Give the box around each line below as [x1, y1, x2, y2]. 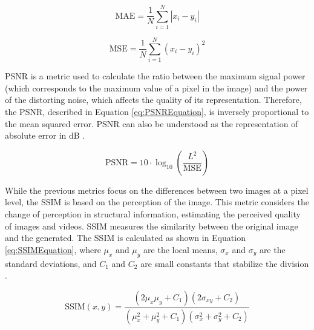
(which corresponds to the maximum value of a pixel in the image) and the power [5, 81, 308, 94]
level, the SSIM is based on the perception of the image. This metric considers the [5, 196, 309, 208]
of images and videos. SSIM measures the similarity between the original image [5, 219, 298, 232]
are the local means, [143, 243, 218, 256]
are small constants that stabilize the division [140, 257, 309, 269]
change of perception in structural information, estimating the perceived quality [5, 208, 301, 220]
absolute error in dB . [5, 129, 85, 142]
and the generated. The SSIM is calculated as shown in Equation [5, 231, 246, 244]
